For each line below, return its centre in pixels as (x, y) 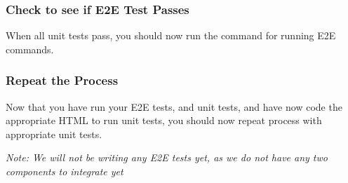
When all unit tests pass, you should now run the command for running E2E (171, 35)
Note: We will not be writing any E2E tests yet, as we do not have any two (167, 157)
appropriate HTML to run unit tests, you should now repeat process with (164, 120)
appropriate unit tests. (54, 134)
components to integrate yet (65, 171)
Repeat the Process (62, 80)
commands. (30, 49)
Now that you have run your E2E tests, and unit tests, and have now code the (174, 106)
